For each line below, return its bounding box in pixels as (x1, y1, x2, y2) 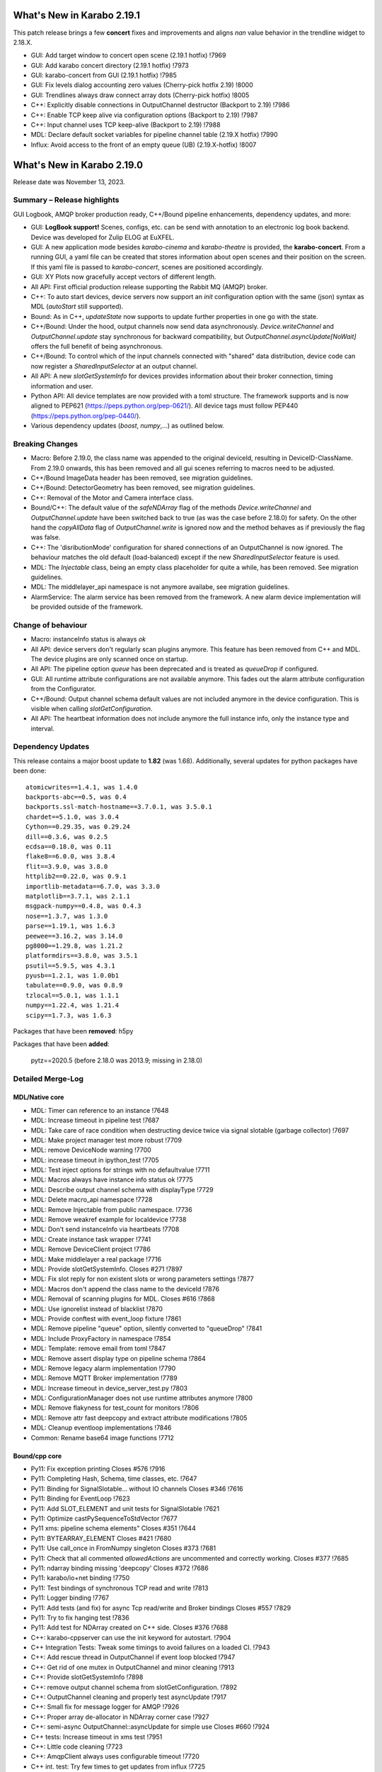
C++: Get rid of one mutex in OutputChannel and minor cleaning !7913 (30, 1663, 235, 1671)
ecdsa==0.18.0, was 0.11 (25, 842, 112, 851)
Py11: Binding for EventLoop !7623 (30, 1494, 130, 1503)
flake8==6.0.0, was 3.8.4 (25, 853, 116, 860)
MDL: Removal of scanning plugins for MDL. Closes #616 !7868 (30, 1294, 215, 1303)
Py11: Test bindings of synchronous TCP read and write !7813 (30, 1583, 209, 1592)
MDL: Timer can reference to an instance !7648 (30, 1106, 169, 1114)
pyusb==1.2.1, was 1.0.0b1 (25, 972, 120, 980)
